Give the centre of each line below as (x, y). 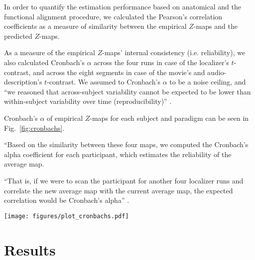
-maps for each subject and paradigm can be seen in (169, 118)
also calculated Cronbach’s (44, 62)
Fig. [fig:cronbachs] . (34, 128)
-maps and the (215, 26)
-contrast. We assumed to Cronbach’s (104, 82)
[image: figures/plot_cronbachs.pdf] (66, 216)
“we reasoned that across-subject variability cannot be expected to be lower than (127, 91)
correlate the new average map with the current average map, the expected (119, 190)
